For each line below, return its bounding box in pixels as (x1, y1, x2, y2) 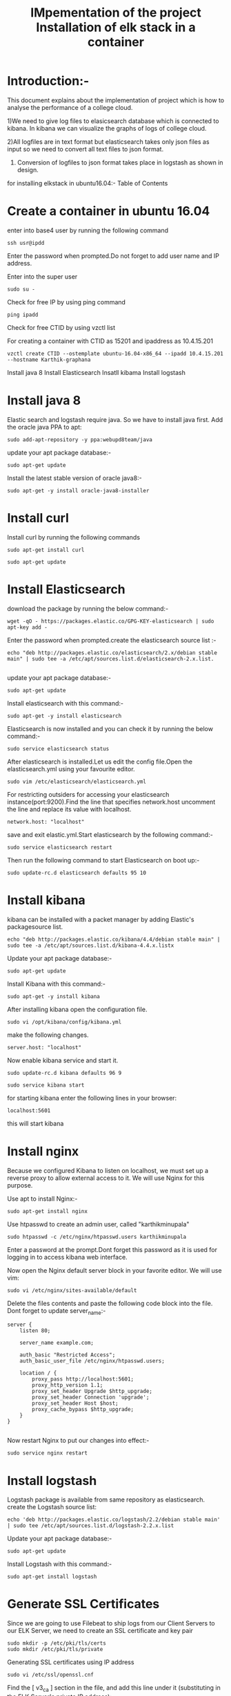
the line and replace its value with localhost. (7, 804, 132, 813)
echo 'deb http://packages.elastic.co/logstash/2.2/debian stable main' (7, 1516, 221, 1523)
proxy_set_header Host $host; (32, 1400, 119, 1407)
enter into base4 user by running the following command (7, 226, 169, 234)
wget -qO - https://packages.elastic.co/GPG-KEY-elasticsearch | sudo (7, 618, 214, 625)
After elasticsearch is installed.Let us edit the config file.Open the (7, 757, 193, 766)
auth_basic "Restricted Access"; (19, 1352, 116, 1358)
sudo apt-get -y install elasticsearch (7, 712, 122, 719)
